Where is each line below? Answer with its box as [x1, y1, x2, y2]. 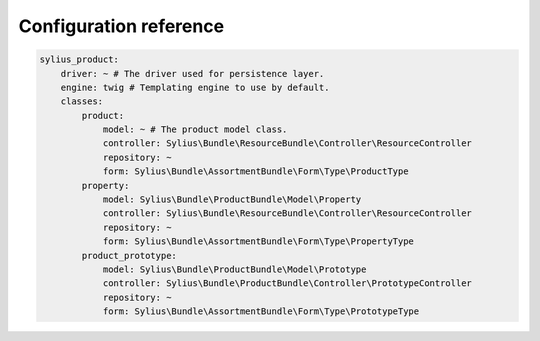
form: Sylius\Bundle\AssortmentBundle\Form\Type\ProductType [102, 166, 409, 177]
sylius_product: [39, 54, 120, 65]
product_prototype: [81, 250, 177, 261]
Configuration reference [18, 15, 225, 37]
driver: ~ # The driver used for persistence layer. [60, 68, 325, 79]
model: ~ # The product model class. [102, 124, 288, 135]
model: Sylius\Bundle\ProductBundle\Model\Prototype [102, 264, 367, 275]
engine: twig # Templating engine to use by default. [60, 81, 330, 93]
